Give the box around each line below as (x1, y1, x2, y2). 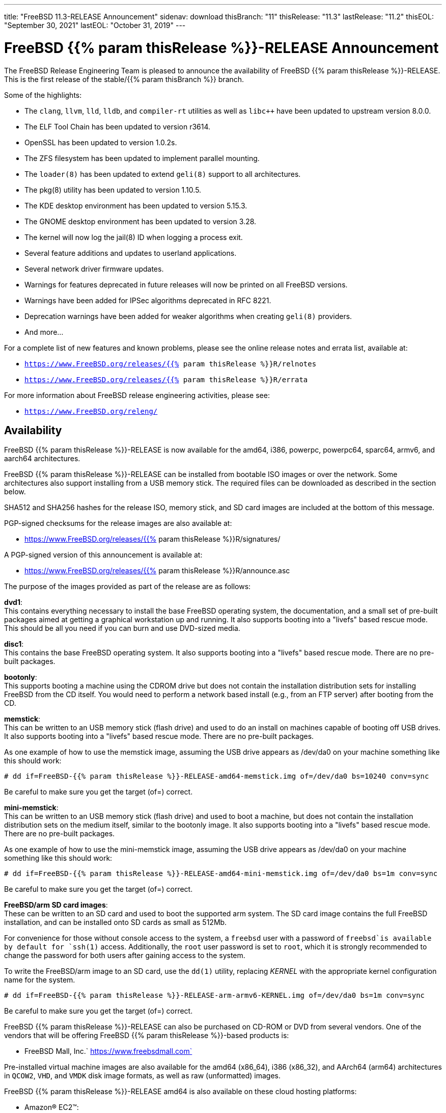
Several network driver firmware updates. (24, 264, 164, 273)
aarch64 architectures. (4, 454, 80, 463)
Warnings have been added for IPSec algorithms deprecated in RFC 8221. (24, 296, 271, 305)
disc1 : (4, 640, 24, 649)
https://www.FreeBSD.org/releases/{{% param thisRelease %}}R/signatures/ (24, 535, 281, 544)
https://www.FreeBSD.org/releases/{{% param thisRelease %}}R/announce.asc (24, 566, 290, 575)
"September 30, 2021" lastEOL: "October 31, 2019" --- (4, 21, 186, 30)
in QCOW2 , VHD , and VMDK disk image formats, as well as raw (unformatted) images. (4, 1071, 281, 1080)
